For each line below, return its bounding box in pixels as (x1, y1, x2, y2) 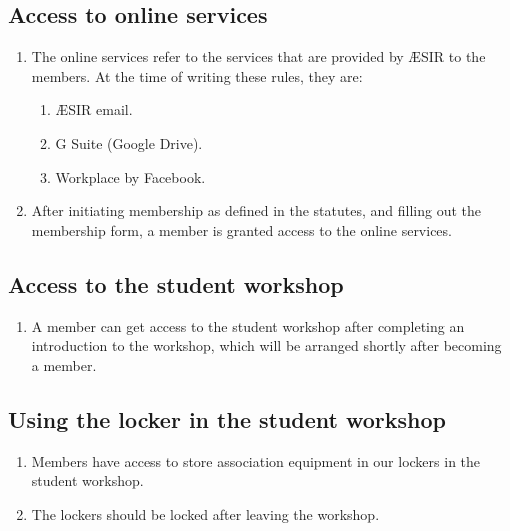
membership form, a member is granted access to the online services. (31, 219, 452, 240)
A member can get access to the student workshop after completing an (31, 315, 465, 336)
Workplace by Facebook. (55, 166, 206, 187)
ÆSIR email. (55, 99, 133, 120)
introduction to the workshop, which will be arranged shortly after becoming (31, 335, 502, 356)
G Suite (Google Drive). (55, 132, 203, 153)
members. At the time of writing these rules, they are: (31, 65, 363, 86)
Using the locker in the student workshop (8, 403, 446, 434)
